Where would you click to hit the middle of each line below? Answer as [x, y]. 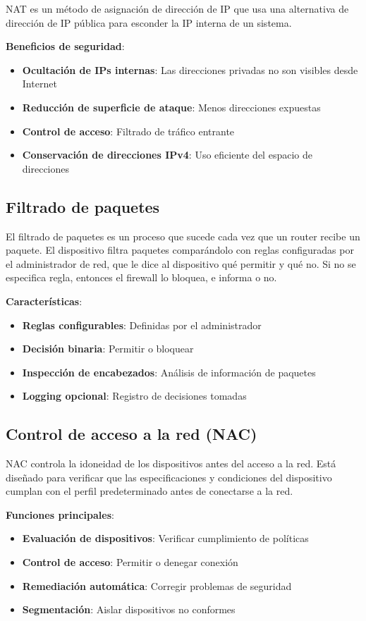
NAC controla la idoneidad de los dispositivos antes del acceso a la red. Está [171, 463]
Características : [44, 301]
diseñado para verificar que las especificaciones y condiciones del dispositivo [169, 477]
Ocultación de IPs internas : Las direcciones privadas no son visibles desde [190, 69]
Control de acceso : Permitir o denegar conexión [130, 562]
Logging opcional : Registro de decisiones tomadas [134, 396]
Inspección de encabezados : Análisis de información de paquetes [169, 372]
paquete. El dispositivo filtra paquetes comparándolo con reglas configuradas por [180, 250]
